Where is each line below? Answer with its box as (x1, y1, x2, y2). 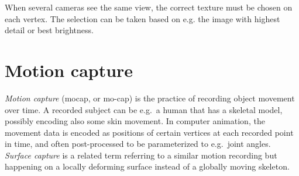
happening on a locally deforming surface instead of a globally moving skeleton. (5, 160, 290, 173)
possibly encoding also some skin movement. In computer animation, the (5, 115, 265, 127)
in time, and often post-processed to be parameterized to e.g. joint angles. (5, 138, 271, 150)
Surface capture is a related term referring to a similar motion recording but (5, 149, 277, 161)
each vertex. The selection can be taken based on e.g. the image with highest (5, 12, 280, 24)
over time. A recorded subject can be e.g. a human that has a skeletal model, (5, 103, 283, 115)
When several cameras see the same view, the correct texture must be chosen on (5, 1, 293, 13)
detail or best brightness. (5, 24, 94, 36)
